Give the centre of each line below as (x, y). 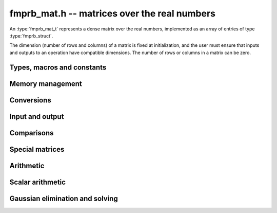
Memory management (46, 84)
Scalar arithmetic (38, 182)
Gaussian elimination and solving (64, 198)
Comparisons (32, 133)
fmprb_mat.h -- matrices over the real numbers (112, 13)
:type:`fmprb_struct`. (31, 35)
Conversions (30, 100)
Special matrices (37, 149)
